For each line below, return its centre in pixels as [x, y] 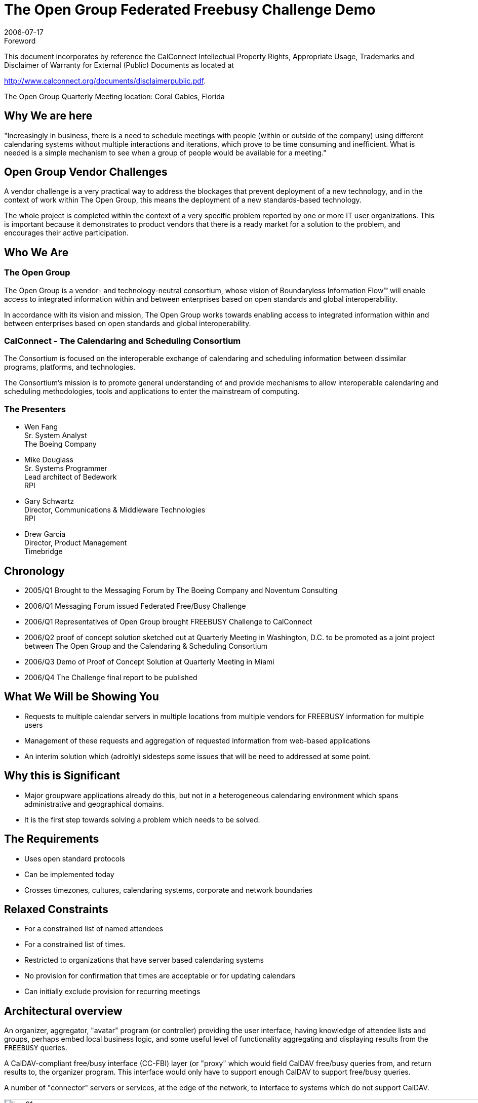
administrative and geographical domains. [94, 804]
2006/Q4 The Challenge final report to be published [111, 677]
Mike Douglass [49, 460]
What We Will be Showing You [82, 697]
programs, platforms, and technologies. [70, 367]
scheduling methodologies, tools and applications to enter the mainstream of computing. [152, 391]
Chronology [34, 571]
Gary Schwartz [49, 501]
